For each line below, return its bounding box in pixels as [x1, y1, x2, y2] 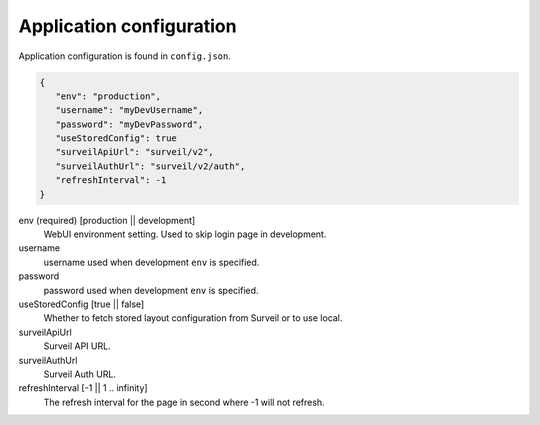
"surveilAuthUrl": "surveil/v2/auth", [55, 160, 246, 172]
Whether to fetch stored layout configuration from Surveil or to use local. [43, 312, 343, 324]
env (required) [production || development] [18, 214, 196, 226]
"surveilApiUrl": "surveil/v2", [55, 146, 214, 158]
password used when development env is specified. [43, 284, 259, 296]
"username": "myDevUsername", [55, 105, 204, 116]
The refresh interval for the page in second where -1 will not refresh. [43, 396, 325, 408]
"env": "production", [55, 90, 162, 102]
